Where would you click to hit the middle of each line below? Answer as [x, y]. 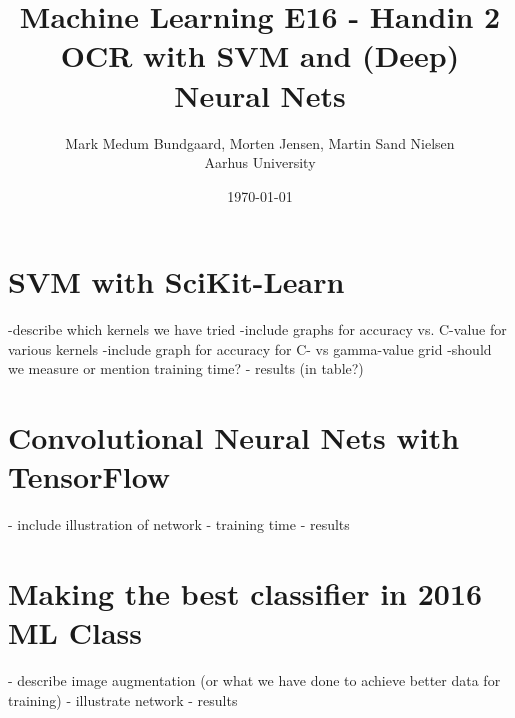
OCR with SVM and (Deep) [260, 55]
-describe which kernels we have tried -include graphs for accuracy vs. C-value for [257, 329]
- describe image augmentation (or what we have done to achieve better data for [254, 680]
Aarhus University [260, 162]
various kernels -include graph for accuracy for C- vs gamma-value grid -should [250, 348]
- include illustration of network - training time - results [179, 524]
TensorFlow [89, 476]
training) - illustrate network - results [123, 699]
